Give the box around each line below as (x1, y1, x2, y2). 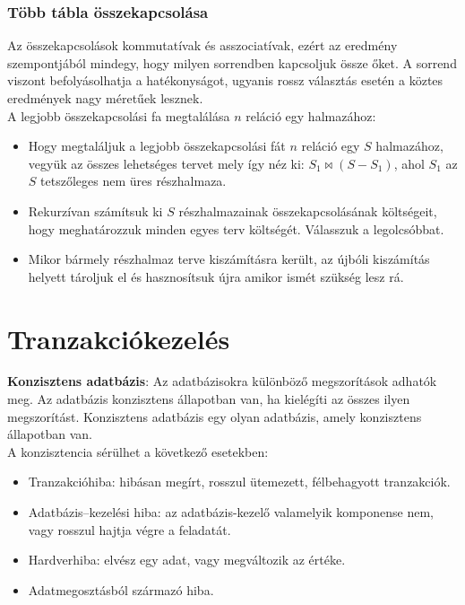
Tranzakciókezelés (7, 320, 230, 356)
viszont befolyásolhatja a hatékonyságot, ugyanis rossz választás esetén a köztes (7, 71, 443, 90)
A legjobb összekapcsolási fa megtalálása (7, 106, 230, 125)
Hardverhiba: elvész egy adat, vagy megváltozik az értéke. (28, 550, 346, 569)
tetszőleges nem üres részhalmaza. (40, 171, 227, 190)
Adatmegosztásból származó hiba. (28, 580, 214, 599)
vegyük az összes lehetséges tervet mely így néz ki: (28, 153, 305, 172)
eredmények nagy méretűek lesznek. (7, 89, 203, 107)
